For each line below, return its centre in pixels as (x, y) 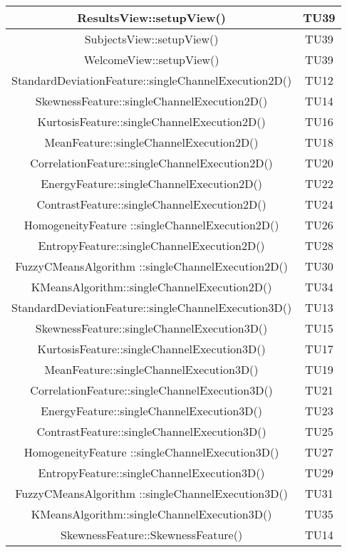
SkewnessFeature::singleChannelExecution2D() (151, 101)
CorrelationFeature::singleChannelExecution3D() (151, 390)
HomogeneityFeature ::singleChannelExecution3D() (151, 452)
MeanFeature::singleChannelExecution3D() (151, 369)
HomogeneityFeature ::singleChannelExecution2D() (151, 225)
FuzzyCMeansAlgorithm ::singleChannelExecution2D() (151, 266)
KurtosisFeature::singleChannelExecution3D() (151, 349)
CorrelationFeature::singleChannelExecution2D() (151, 163)
